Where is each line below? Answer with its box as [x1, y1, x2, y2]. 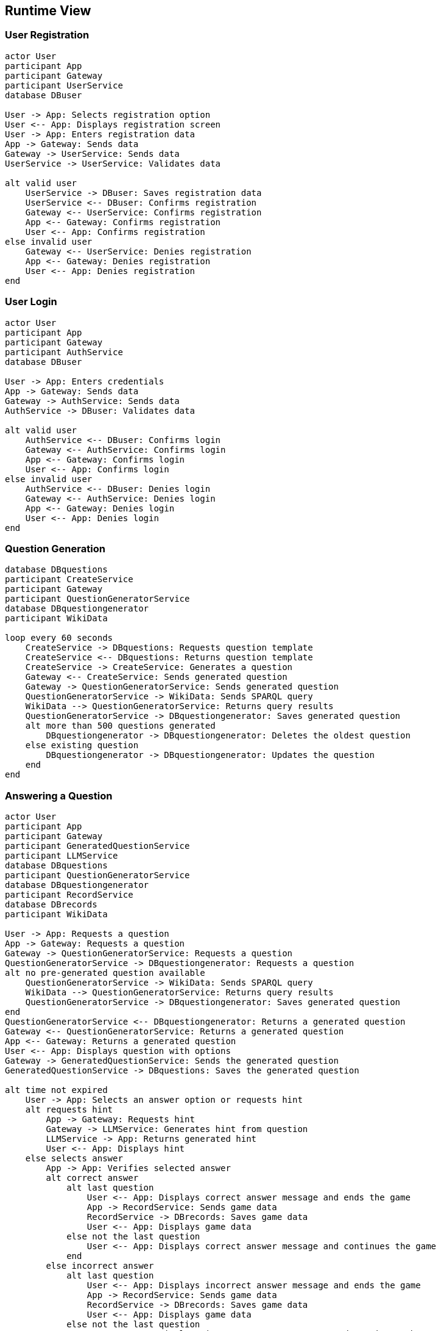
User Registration [5, 29, 90, 41]
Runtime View [5, 3, 91, 18]
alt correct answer [46, 1173, 139, 1183]
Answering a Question [5, 789, 113, 802]
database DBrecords [5, 900, 97, 910]
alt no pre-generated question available [5, 968, 205, 978]
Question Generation [5, 542, 105, 555]
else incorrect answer [46, 1261, 154, 1271]
